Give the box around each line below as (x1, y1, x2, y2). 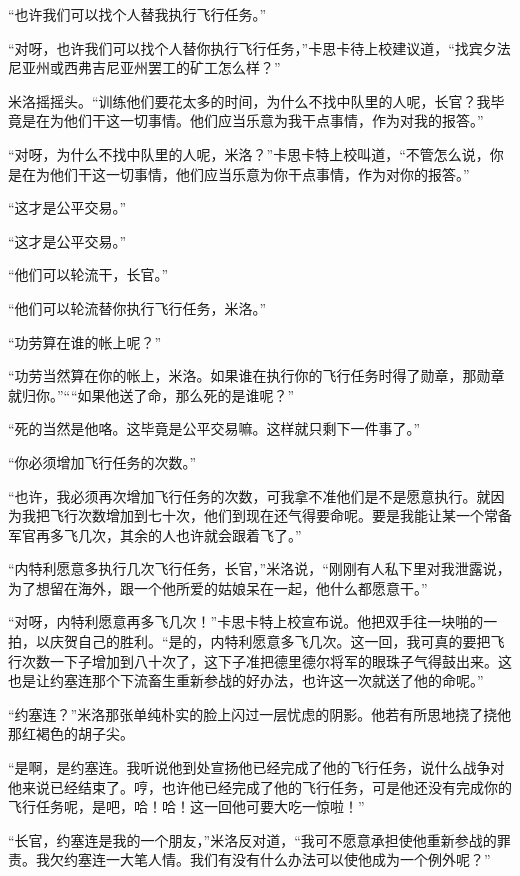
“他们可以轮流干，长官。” (8, 264, 169, 285)
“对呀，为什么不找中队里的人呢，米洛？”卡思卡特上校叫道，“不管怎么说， (8, 143, 490, 164)
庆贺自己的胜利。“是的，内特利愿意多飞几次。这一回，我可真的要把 (49, 631, 491, 652)
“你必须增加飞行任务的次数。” (8, 451, 197, 472)
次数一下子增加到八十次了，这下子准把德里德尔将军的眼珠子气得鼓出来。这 (21, 650, 512, 671)
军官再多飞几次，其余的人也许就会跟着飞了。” (8, 524, 302, 545)
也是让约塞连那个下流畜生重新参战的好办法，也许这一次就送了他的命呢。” (8, 670, 484, 691)
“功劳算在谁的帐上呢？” (8, 331, 162, 352)
